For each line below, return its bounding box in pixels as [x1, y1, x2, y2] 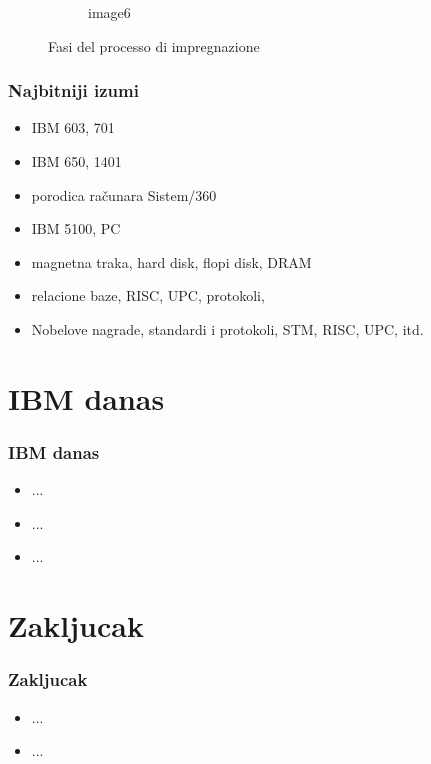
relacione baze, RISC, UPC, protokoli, [31, 285, 265, 306]
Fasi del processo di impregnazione [48, 35, 260, 56]
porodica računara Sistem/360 [31, 184, 217, 205]
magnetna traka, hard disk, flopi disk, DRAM [31, 251, 312, 272]
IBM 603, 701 [31, 117, 115, 138]
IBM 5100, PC [31, 218, 121, 239]
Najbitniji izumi [8, 78, 139, 103]
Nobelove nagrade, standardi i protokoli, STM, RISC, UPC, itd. [31, 318, 424, 339]
